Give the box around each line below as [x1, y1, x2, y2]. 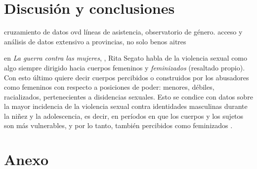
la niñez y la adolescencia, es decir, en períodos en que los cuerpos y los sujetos [4, 110, 244, 121]
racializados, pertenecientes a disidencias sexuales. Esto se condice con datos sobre [4, 91, 253, 101]
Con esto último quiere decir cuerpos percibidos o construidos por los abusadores [4, 72, 249, 82]
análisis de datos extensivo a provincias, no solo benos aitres [4, 36, 186, 46]
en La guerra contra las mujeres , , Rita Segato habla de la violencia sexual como [4, 53, 248, 63]
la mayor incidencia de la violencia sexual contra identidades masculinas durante [4, 101, 248, 111]
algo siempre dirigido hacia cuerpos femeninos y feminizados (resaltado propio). [4, 62, 245, 72]
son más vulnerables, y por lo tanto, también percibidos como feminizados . [4, 120, 233, 131]
